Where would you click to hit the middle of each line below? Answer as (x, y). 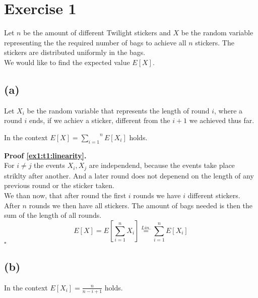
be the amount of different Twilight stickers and (97, 33)
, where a (229, 110)
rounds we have (157, 195)
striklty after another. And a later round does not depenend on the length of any (129, 175)
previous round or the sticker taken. (59, 185)
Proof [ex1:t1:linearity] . (45, 155)
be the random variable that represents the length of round (118, 110)
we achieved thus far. (222, 120)
